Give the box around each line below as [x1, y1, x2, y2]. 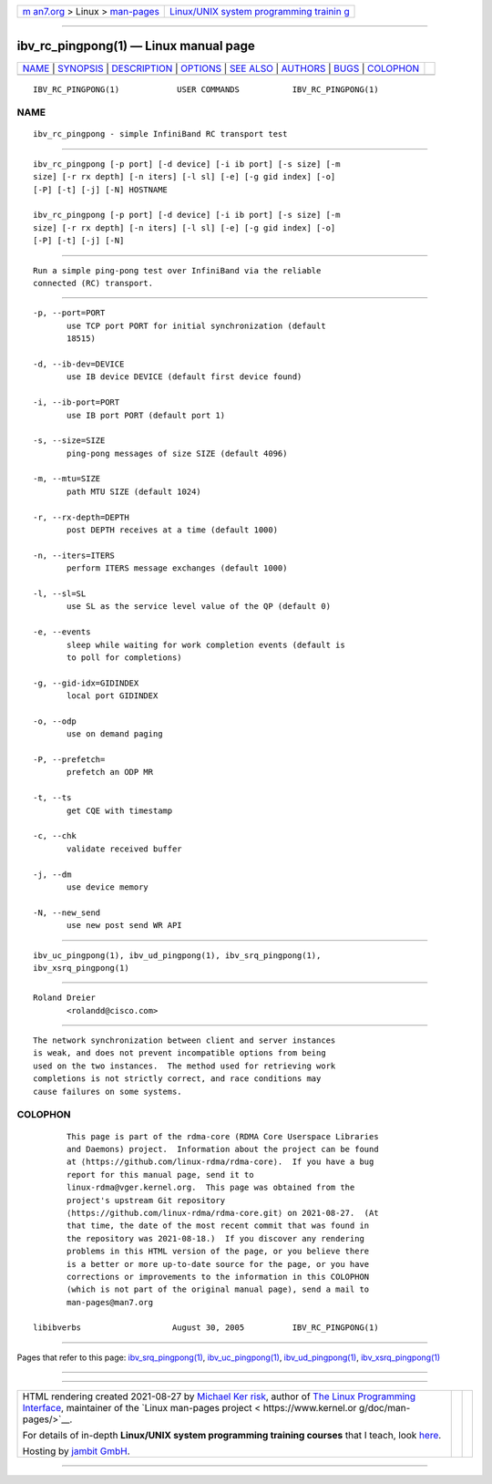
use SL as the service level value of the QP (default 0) [67, 602, 332, 612]
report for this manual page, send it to [67, 1170, 254, 1180]
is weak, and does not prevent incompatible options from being [33, 1048, 327, 1058]
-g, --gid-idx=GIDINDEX [33, 677, 139, 688]
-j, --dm [33, 869, 72, 880]
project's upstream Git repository [67, 1195, 226, 1205]
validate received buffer [67, 843, 182, 854]
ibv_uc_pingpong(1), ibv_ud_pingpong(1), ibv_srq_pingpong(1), [33, 950, 322, 961]
